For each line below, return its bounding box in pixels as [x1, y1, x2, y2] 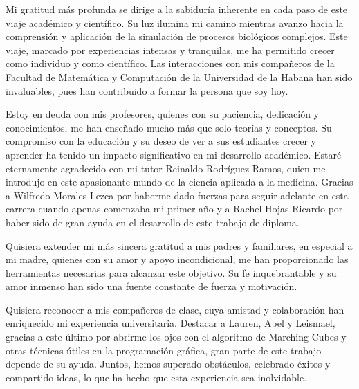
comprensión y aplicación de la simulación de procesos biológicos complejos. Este [6, 29, 348, 44]
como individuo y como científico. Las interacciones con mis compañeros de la [6, 56, 335, 71]
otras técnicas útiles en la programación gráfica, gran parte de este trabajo [6, 343, 322, 357]
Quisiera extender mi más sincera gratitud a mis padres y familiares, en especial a [6, 238, 353, 253]
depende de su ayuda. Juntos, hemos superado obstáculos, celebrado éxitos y [6, 356, 331, 371]
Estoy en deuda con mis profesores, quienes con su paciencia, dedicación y [6, 107, 319, 121]
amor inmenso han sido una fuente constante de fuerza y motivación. [6, 279, 297, 293]
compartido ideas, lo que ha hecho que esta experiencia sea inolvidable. [6, 370, 307, 384]
